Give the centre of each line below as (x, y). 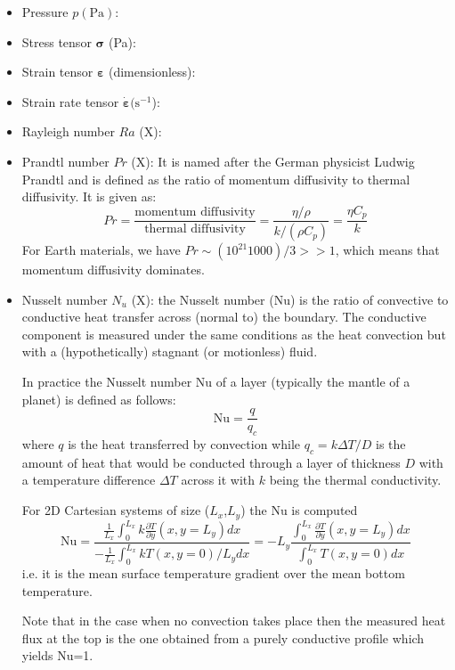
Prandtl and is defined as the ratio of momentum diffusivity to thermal (216, 179)
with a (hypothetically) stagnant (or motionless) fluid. (170, 351)
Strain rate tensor (70, 101)
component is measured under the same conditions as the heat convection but (234, 334)
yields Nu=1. (57, 655)
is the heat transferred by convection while (184, 444)
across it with (218, 480)
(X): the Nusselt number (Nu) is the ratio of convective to (290, 299)
